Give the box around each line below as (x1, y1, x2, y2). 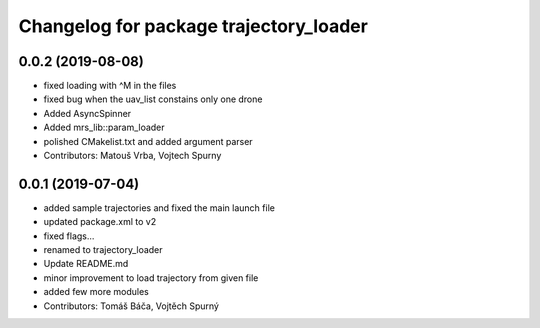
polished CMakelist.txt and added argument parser (43, 135, 254, 147)
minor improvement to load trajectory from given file (43, 271, 259, 284)
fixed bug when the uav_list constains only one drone (43, 93, 263, 105)
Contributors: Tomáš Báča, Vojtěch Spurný (43, 300, 220, 312)
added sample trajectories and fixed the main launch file (43, 201, 275, 214)
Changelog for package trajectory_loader (18, 15, 369, 37)
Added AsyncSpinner (43, 107, 132, 119)
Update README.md (43, 258, 129, 270)
